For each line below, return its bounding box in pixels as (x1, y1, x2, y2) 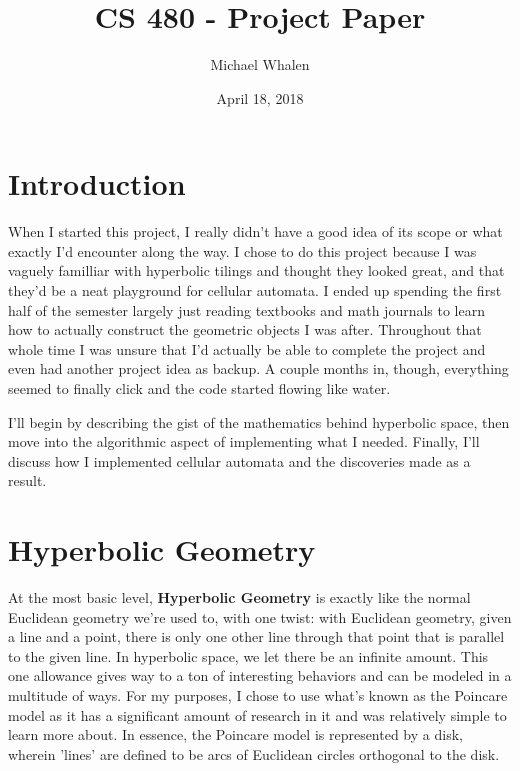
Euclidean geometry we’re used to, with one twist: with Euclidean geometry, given (8, 606, 512, 627)
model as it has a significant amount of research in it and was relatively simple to (8, 704, 507, 725)
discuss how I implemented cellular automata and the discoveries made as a (8, 450, 471, 471)
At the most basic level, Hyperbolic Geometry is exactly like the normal (8, 587, 471, 608)
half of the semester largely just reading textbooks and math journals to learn (8, 299, 485, 320)
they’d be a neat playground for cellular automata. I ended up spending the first (8, 280, 502, 301)
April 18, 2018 (216, 87, 304, 108)
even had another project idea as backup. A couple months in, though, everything (8, 358, 509, 379)
